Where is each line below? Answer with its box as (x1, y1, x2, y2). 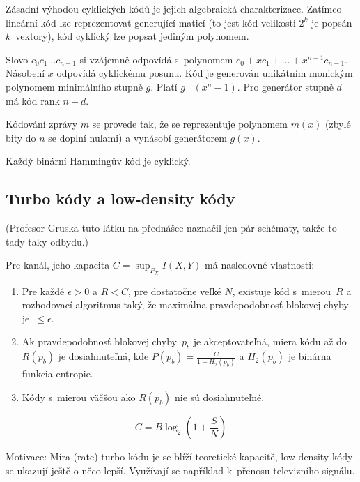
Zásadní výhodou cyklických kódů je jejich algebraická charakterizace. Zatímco (6, 1, 342, 15)
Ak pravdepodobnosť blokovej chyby (22, 334, 178, 349)
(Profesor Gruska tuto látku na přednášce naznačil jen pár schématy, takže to (6, 220, 337, 235)
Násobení (6, 66, 45, 80)
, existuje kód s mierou (232, 283, 331, 298)
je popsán (311, 15, 352, 29)
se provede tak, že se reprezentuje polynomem (92, 116, 288, 131)
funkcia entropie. (22, 366, 93, 381)
